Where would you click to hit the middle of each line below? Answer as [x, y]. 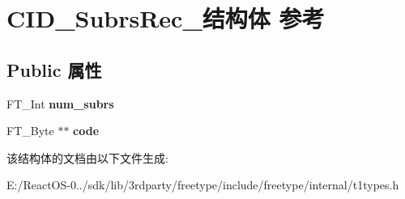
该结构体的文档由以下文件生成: [87, 157]
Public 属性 [54, 69]
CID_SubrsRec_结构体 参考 [166, 18]
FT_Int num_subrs [60, 103]
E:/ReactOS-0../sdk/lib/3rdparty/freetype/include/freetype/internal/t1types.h [203, 185]
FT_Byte [30, 131]
